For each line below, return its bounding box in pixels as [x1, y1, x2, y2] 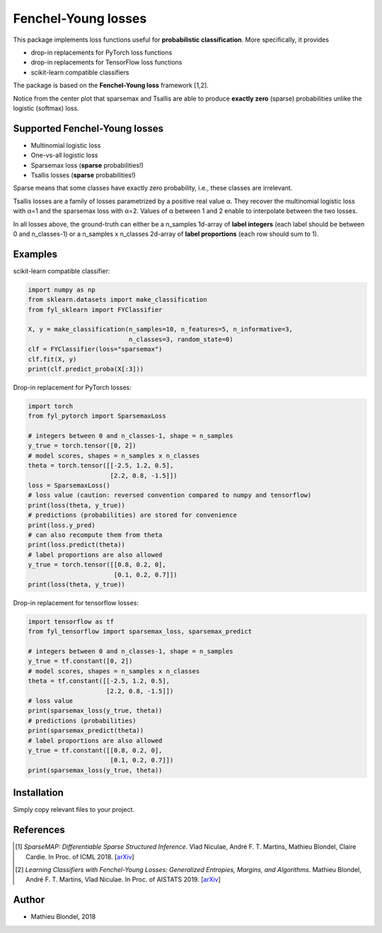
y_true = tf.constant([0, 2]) [28, 657, 133, 665]
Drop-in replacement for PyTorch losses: [13, 383, 132, 391]
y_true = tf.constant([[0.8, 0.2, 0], [28, 746, 163, 754]
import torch [28, 402, 74, 410]
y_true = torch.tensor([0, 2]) [28, 442, 137, 450]
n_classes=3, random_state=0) [128, 335, 233, 343]
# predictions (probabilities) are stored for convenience [28, 511, 237, 520]
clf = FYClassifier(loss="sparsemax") [28, 345, 163, 353]
